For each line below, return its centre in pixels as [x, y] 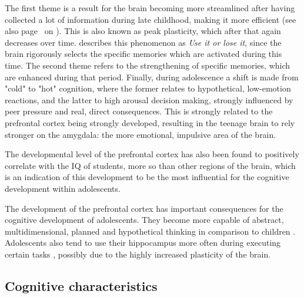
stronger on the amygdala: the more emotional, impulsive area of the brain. [141, 134]
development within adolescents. [63, 188]
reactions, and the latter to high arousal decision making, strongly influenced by [149, 99]
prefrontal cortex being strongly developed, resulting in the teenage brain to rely [150, 122]
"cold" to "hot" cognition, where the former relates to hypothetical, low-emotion [148, 88]
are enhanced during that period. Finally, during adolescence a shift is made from [152, 77]
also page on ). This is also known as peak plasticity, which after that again [143, 31]
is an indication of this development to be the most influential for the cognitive [147, 177]
